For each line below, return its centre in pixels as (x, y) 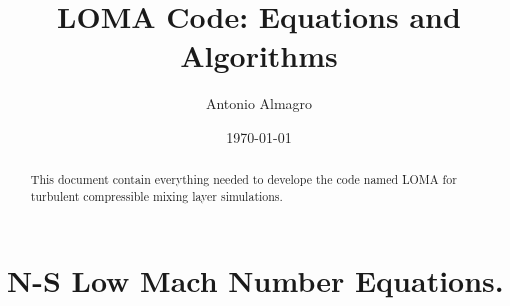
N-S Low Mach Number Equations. (255, 279)
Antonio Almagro (259, 103)
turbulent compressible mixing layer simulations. (156, 195)
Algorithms (259, 55)
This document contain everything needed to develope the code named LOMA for (243, 179)
